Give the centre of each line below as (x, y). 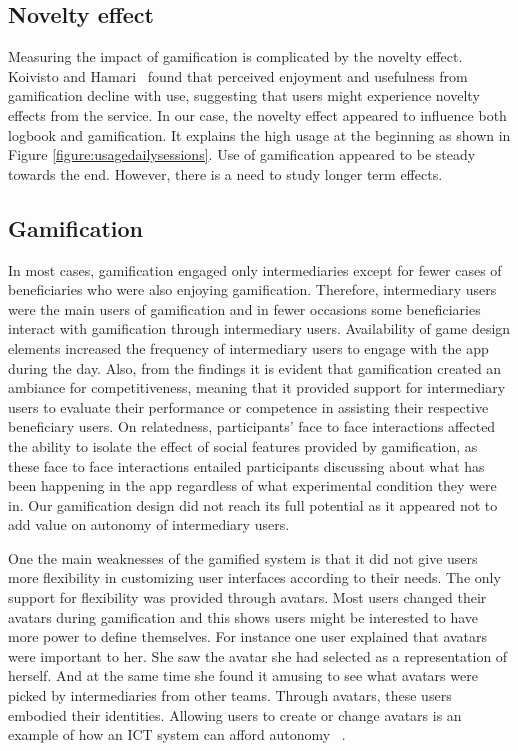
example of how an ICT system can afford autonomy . (177, 734)
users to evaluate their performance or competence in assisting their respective (248, 406)
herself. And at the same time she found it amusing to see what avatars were (243, 675)
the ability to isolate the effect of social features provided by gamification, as (243, 445)
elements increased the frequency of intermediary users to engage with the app (248, 347)
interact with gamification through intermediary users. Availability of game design (259, 328)
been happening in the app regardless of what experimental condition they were (252, 485)
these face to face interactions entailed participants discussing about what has (246, 465)
